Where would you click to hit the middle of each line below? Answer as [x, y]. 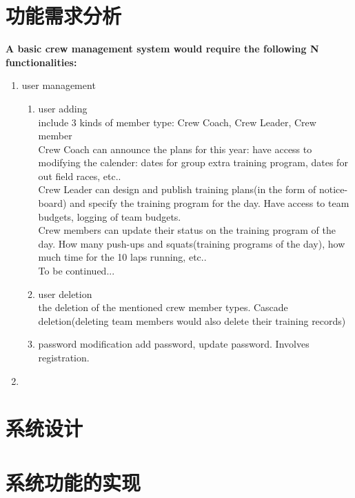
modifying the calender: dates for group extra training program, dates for [193, 162]
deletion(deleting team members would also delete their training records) [192, 320]
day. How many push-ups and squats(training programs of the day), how [192, 243]
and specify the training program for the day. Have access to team [210, 203]
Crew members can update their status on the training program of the [187, 230]
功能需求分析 [64, 16]
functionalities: [41, 62]
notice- [333, 189]
